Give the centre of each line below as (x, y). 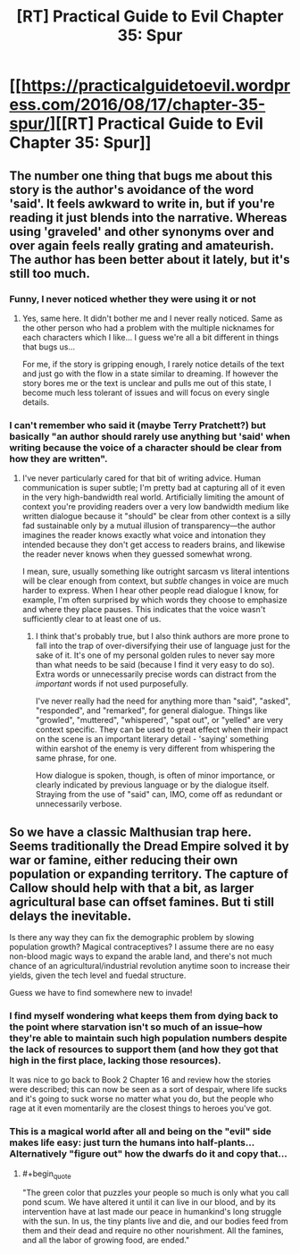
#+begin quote (46, 1174)
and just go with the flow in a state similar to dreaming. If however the (150, 374)
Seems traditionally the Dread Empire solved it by (149, 846)
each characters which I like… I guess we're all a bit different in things (150, 337)
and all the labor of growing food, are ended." (106, 1241)
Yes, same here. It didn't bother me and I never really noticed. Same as (152, 318)
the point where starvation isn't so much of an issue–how (136, 1027)
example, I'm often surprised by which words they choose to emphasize (154, 600)
